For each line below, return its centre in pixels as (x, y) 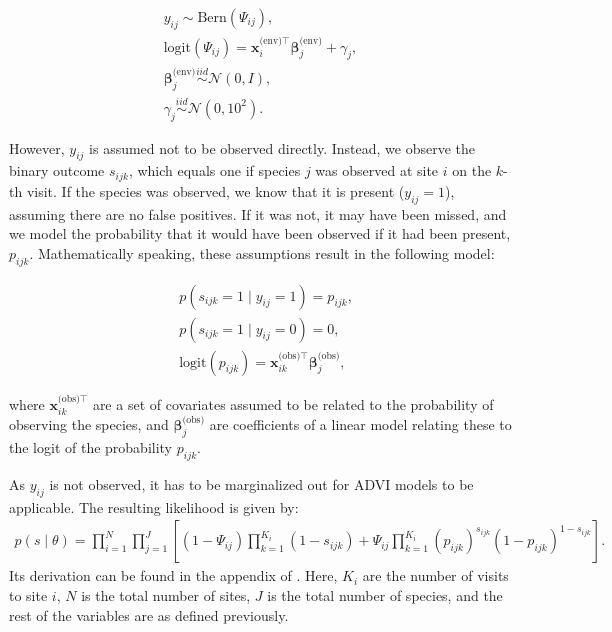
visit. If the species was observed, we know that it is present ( (215, 190)
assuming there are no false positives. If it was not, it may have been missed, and (258, 213)
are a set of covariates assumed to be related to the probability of (293, 403)
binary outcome (57, 170)
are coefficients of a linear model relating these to (360, 424)
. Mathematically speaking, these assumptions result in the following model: (262, 252)
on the (472, 170)
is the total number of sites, (166, 594)
